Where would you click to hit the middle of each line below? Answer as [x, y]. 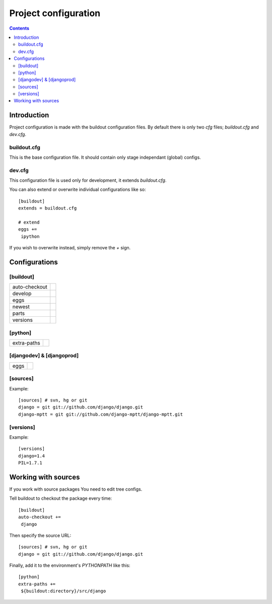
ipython [30, 236]
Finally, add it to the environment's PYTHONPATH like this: [70, 565]
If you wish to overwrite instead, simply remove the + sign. [70, 248]
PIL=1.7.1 [30, 463]
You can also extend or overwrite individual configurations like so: [78, 189]
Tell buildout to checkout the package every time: [61, 498]
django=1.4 [32, 456]
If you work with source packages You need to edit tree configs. [76, 489]
